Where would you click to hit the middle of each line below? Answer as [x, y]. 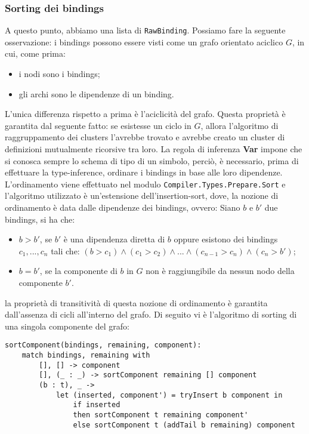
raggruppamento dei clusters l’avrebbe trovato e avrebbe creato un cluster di [145, 137]
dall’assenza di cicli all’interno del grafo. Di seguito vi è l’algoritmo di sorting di [151, 314]
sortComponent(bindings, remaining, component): [103, 345]
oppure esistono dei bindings [226, 239]
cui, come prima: [35, 53]
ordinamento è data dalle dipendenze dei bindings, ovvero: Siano [123, 207]
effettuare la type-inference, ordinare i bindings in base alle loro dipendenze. [144, 172]
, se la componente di [78, 271]
